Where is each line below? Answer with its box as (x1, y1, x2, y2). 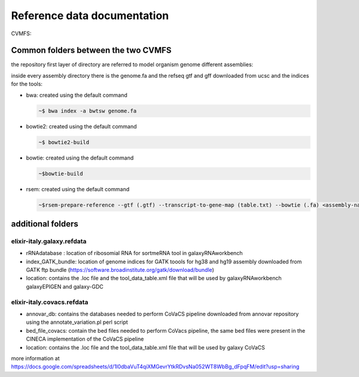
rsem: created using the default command (26, 185, 130, 192)
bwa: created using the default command (26, 91, 128, 99)
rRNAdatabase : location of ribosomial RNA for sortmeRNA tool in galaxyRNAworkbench (26, 250, 243, 257)
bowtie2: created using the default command (26, 122, 137, 130)
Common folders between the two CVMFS (11, 45, 172, 56)
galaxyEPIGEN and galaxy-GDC (26, 283, 104, 290)
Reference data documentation (11, 9, 169, 22)
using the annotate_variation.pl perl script (26, 318, 128, 326)
